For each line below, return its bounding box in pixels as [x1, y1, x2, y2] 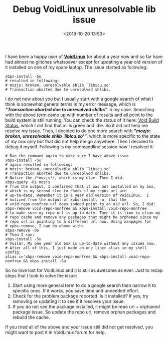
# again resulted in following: [5, 162, 73, 167]
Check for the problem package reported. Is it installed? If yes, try [12, 293, 149, 299]
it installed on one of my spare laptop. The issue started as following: [5, 64, 148, 70]
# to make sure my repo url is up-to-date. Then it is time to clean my [5, 210, 160, 215]
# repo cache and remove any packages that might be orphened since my [5, 214, 158, 220]
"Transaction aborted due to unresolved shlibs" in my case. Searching [5, 106, 154, 112]
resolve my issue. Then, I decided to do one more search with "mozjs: [5, 128, 151, 134]
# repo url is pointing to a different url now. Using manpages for [5, 219, 151, 224]
